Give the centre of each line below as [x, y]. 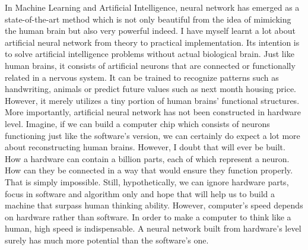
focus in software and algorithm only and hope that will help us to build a [140, 193]
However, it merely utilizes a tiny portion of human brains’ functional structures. [152, 100]
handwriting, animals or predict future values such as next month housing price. [151, 89]
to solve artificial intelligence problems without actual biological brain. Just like [150, 54]
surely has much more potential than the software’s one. [107, 240]
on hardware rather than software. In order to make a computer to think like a [148, 216]
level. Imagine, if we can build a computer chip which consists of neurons [137, 123]
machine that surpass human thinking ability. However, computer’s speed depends [154, 205]
